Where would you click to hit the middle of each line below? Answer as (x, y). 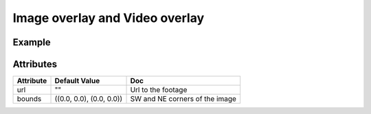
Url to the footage (159, 90)
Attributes (35, 64)
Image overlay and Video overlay (109, 18)
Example (32, 42)
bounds (29, 99)
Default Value (77, 81)
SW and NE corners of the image (183, 99)
